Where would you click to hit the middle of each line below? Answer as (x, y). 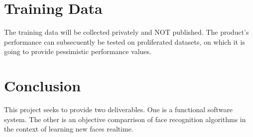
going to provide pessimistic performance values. (78, 51)
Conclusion (43, 86)
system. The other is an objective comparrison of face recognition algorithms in (125, 119)
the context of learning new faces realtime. (69, 129)
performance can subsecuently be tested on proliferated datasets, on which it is (125, 41)
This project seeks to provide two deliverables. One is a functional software (119, 109)
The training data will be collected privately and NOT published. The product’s (126, 32)
